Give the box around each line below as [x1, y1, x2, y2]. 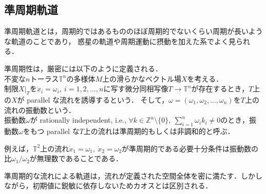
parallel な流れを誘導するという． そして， [27, 94, 169, 105]
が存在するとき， [191, 83, 249, 94]
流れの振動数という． [4, 104, 75, 115]
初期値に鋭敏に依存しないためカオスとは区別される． [32, 180, 213, 191]
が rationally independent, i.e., [30, 114, 126, 125]
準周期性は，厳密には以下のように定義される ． [4, 63, 162, 73]
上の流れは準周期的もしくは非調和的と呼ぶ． [83, 125, 235, 136]
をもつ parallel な [23, 125, 80, 136]
